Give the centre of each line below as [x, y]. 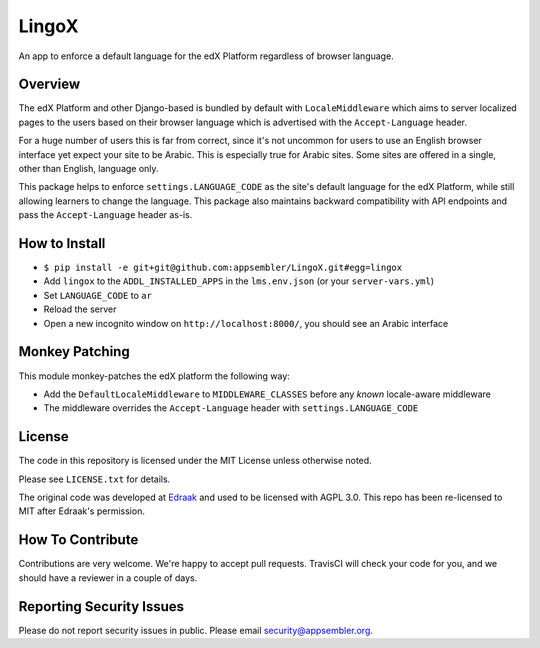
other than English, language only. [88, 169]
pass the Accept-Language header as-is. [105, 215]
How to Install [62, 243]
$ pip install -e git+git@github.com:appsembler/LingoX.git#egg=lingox [223, 268]
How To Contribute [78, 540]
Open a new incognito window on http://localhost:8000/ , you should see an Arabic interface [246, 323]
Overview [49, 84]
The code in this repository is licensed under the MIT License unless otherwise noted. [195, 461]
